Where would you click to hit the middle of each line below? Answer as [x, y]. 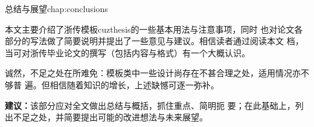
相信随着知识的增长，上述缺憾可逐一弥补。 [134, 84]
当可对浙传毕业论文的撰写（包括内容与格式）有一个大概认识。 [127, 52]
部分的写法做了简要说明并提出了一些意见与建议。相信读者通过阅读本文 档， [154, 41]
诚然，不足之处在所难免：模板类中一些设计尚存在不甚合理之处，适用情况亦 [153, 73]
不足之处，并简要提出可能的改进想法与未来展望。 [110, 117]
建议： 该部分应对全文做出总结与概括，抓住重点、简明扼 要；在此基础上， [150, 105]
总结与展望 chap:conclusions [56, 8]
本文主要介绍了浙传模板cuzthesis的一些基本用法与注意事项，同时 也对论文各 [154, 29]
